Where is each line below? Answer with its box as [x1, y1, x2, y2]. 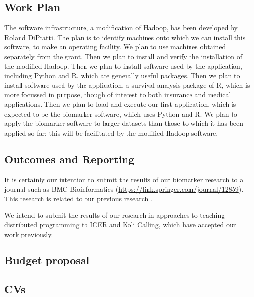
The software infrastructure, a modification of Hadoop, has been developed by [4, 22, 238, 33]
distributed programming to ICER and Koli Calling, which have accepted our [4, 219, 236, 229]
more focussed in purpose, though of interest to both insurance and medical [4, 89, 231, 99]
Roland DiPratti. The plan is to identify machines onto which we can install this [4, 32, 246, 42]
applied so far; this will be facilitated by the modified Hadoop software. [4, 127, 218, 138]
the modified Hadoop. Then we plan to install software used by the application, [4, 60, 242, 71]
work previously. [4, 229, 53, 239]
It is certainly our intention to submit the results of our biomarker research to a [4, 174, 244, 184]
